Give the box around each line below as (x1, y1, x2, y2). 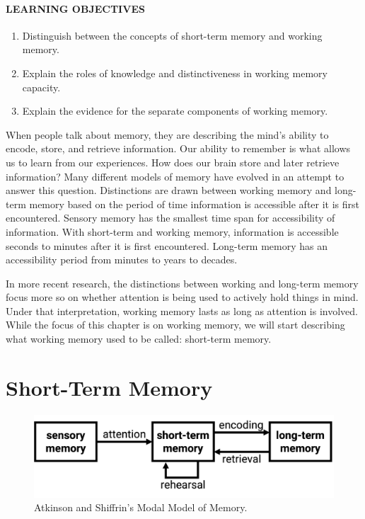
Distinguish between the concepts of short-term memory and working (22, 28, 323, 42)
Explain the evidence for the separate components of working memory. (22, 103, 328, 118)
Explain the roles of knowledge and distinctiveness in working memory (22, 65, 328, 80)
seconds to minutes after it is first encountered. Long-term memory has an (6, 238, 328, 253)
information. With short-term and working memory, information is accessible (6, 224, 339, 239)
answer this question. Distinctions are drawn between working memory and (6, 183, 332, 198)
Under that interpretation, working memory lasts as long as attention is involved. (6, 303, 358, 318)
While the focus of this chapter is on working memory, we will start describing (6, 317, 345, 332)
